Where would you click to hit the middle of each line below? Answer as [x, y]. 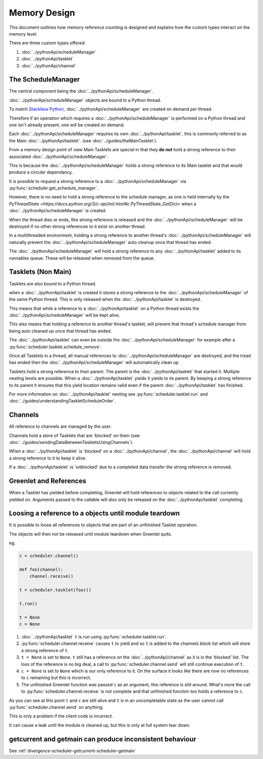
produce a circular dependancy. [41, 172]
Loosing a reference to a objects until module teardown [94, 513]
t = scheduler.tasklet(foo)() [55, 590]
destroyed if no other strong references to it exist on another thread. [77, 226]
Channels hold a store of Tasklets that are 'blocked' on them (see [74, 435]
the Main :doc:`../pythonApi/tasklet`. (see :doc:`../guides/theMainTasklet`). [83, 140]
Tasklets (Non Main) [40, 272]
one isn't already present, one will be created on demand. [67, 125]
